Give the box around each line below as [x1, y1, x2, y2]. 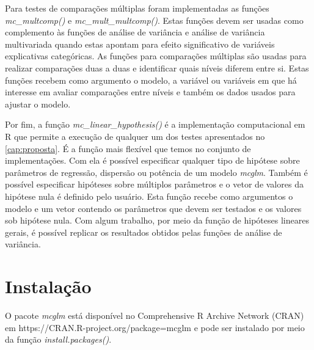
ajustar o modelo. [5, 97, 71, 110]
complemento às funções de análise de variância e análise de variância [5, 26, 265, 38]
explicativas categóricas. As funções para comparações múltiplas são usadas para [5, 49, 307, 62]
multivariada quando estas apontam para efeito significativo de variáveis [5, 37, 275, 50]
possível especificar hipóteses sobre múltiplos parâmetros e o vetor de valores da [5, 178, 304, 191]
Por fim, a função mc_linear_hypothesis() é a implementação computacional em [5, 118, 305, 131]
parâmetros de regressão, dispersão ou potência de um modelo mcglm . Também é [5, 166, 308, 178]
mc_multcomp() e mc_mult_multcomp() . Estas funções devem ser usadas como [5, 13, 304, 26]
